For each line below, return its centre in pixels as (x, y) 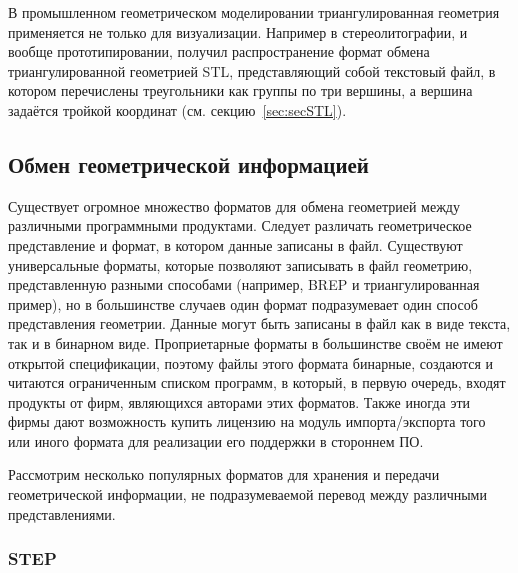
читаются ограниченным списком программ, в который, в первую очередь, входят (257, 382)
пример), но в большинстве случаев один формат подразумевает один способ (243, 303)
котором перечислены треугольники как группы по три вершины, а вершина (240, 90)
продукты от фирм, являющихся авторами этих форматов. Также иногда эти (239, 401)
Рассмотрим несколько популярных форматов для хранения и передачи (224, 474)
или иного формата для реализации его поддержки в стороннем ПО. (216, 440)
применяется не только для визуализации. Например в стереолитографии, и (238, 31)
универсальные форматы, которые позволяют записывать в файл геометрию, (240, 264)
